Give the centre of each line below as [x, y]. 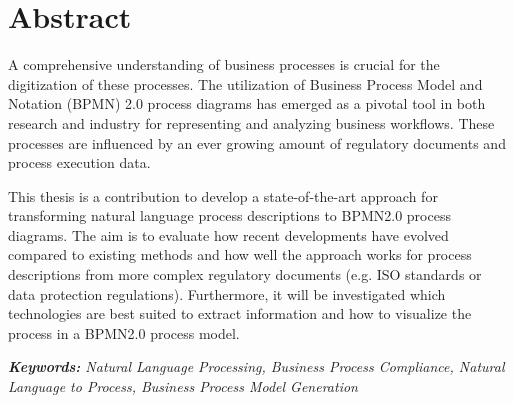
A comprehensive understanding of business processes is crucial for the [224, 64]
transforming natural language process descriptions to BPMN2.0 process [229, 215]
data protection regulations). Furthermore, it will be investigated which [227, 293]
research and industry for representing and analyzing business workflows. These [251, 122]
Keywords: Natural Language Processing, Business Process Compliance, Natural [256, 366]
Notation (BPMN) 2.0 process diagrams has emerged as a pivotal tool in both [247, 103]
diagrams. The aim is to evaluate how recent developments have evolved [228, 234]
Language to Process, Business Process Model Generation [183, 386]
